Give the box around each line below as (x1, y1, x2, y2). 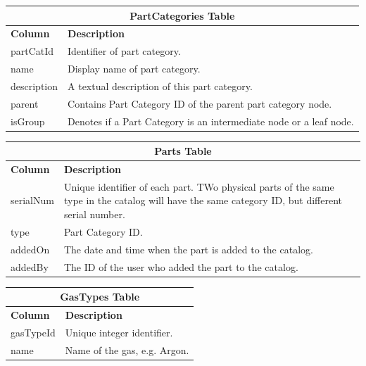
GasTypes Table (60, 289, 140, 304)
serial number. (63, 207, 125, 222)
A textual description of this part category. (68, 78, 253, 93)
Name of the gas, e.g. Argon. (65, 342, 189, 357)
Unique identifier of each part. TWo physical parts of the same (63, 179, 334, 194)
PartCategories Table (130, 8, 235, 23)
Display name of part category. (68, 61, 201, 76)
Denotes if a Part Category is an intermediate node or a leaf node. (68, 113, 354, 128)
